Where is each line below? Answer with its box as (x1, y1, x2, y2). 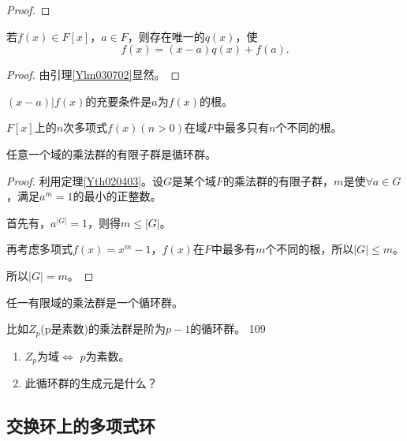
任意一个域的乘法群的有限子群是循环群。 (6, 145, 216, 162)
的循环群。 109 (190, 320, 266, 337)
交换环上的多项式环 (6, 413, 155, 438)
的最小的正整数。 (73, 188, 162, 204)
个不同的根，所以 (265, 241, 354, 257)
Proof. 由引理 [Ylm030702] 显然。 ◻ (6, 66, 181, 83)
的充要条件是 (85, 92, 152, 109)
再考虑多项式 (6, 241, 73, 257)
